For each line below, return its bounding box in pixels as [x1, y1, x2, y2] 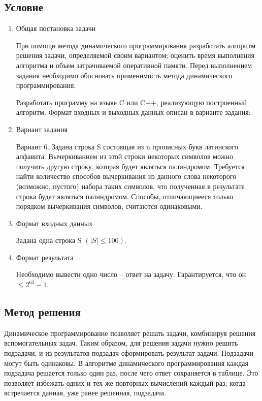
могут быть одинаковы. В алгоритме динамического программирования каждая [4, 357, 248, 368]
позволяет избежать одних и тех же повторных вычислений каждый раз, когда [4, 377, 246, 388]
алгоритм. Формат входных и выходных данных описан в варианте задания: [16, 107, 251, 117]
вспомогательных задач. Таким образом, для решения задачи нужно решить [4, 337, 238, 348]
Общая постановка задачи [16, 23, 96, 34]
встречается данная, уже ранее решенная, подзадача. [4, 387, 166, 398]
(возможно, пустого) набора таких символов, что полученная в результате [16, 180, 245, 191]
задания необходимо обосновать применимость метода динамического [16, 70, 233, 80]
